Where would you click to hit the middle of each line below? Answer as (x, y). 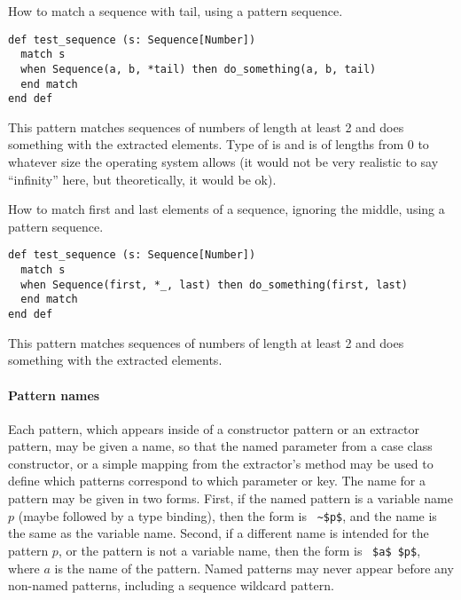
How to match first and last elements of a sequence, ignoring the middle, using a (227, 209)
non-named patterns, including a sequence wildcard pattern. (171, 585)
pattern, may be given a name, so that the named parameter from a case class (220, 446)
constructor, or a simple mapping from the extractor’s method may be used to (221, 463)
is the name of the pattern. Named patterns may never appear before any (254, 568)
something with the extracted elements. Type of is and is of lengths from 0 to (219, 144)
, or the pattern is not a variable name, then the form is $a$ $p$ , (239, 550)
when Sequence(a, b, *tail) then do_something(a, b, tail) (199, 69)
